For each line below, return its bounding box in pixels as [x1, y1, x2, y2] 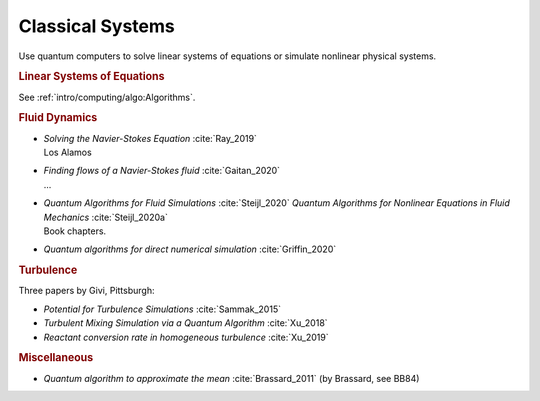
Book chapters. [43, 225, 107, 237]
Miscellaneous [18, 351, 94, 365]
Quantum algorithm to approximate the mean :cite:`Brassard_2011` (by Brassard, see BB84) [43, 372, 420, 384]
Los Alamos [43, 146, 92, 159]
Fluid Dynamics [18, 111, 98, 125]
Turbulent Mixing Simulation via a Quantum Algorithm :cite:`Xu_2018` [43, 317, 329, 329]
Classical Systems [18, 15, 175, 37]
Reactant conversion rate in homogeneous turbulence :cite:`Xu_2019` [43, 331, 329, 343]
